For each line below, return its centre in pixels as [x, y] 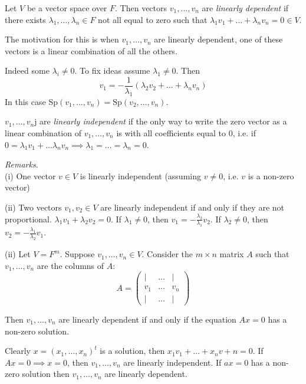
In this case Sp [31, 101]
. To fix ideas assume [112, 70]
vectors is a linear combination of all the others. [91, 50]
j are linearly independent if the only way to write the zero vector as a [161, 121]
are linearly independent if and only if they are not [193, 207]
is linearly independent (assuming [140, 175]
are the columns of [70, 265]
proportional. [28, 219]
